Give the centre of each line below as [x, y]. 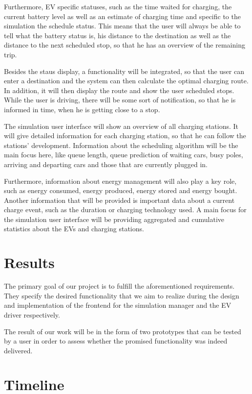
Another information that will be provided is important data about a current [119, 200]
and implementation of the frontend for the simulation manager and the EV [118, 305]
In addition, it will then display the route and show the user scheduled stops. [119, 90]
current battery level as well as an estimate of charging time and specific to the [122, 16]
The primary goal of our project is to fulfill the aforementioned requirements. [119, 286]
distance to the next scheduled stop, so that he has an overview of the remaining [125, 45]
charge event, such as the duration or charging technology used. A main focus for [125, 209]
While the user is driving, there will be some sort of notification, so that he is [120, 100]
